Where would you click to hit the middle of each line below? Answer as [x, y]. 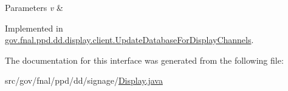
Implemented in [34, 28]
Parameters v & [34, 7]
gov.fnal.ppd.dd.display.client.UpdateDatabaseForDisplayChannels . [129, 40]
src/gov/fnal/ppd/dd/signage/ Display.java [84, 80]
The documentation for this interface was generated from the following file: [144, 60]
